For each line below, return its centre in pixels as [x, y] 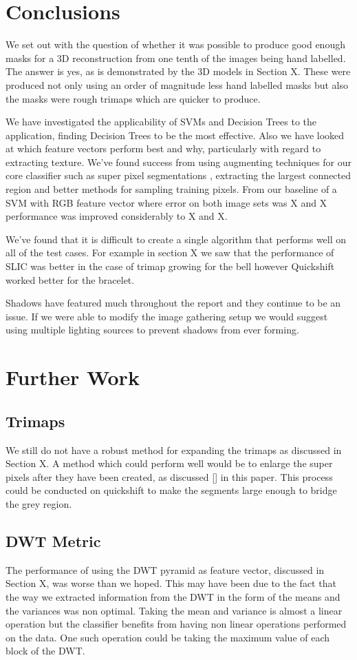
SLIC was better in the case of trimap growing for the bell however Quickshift [170, 266]
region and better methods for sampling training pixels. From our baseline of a [171, 189]
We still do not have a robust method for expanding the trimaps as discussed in [174, 450]
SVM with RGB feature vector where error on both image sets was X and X [166, 202]
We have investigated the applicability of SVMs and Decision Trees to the [161, 122]
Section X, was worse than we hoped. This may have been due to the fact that [171, 583]
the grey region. [39, 503]
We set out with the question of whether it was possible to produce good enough [175, 44]
